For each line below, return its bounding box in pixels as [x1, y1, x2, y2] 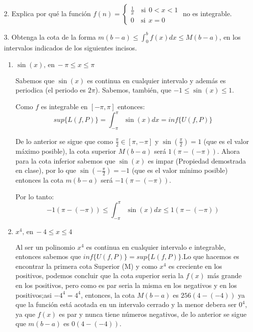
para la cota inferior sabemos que [15, 155, 115, 166]
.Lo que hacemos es [181, 251, 239, 261]
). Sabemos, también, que [95, 85, 171, 95]
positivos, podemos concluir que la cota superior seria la [15, 270, 184, 281]
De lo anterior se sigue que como [15, 136, 113, 146]
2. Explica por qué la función [4, 8, 91, 18]
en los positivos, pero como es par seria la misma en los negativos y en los [15, 280, 237, 290]
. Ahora [217, 145, 240, 156]
